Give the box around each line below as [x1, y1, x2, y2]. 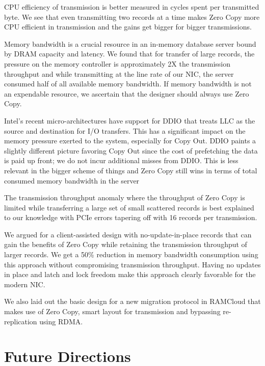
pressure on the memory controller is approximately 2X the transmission [4, 58, 231, 69]
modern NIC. [4, 279, 45, 289]
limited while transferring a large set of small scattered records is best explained [4, 202, 254, 212]
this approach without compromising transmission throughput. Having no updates [4, 259, 261, 269]
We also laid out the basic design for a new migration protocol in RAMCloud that [4, 296, 261, 307]
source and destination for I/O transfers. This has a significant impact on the [4, 125, 246, 136]
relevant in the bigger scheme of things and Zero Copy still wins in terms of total [4, 165, 257, 175]
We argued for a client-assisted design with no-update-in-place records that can [4, 229, 252, 239]
